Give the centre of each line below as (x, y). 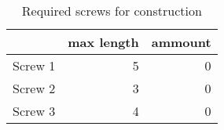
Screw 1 (34, 65)
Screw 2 (34, 88)
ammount (181, 42)
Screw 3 (34, 111)
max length (103, 42)
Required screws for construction (112, 11)
